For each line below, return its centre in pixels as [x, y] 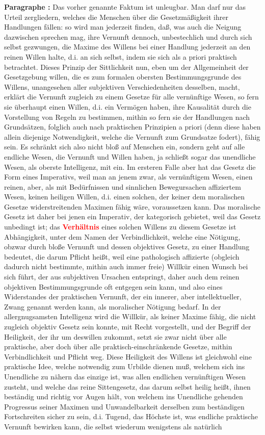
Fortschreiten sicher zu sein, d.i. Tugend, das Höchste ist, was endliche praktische [131, 416]
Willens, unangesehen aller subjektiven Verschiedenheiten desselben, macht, [122, 86]
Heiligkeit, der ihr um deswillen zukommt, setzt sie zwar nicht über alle [115, 336]
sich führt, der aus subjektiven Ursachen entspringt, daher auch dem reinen [122, 277]
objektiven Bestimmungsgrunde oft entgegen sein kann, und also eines [113, 286]
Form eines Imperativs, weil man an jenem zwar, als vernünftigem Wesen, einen [128, 177]
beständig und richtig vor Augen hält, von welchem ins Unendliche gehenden [124, 396]
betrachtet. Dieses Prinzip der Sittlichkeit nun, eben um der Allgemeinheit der [126, 67]
